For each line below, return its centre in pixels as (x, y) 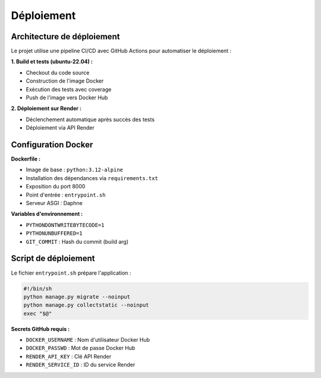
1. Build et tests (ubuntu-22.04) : (52, 62)
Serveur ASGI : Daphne (54, 203)
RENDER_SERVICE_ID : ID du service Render (81, 365)
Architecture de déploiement (65, 37)
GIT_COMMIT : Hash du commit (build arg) (77, 241)
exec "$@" (38, 313)
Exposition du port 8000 (56, 187)
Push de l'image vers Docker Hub (67, 97)
